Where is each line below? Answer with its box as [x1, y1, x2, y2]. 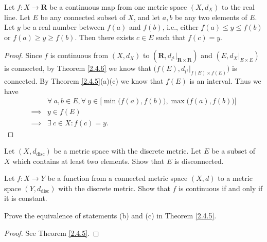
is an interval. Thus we [189, 76, 261, 86]
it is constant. [4, 193, 47, 203]
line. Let [4, 11, 30, 22]
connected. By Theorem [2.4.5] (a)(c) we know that [4, 76, 164, 86]
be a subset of [211, 145, 256, 156]
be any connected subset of [40, 11, 126, 22]
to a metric [218, 173, 253, 183]
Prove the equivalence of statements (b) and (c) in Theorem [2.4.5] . [4, 210, 217, 221]
